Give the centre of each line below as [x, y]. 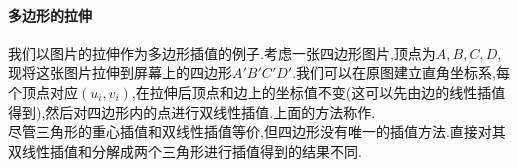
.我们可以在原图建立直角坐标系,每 [401, 72]
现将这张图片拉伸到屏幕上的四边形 [120, 72]
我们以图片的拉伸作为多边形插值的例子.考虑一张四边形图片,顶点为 [222, 52]
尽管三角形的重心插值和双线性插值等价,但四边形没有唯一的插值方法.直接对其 [257, 131]
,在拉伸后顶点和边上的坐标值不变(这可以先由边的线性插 [311, 91]
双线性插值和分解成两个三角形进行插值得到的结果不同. [185, 150]
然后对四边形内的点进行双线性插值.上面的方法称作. [210, 111]
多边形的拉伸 [50, 14]
